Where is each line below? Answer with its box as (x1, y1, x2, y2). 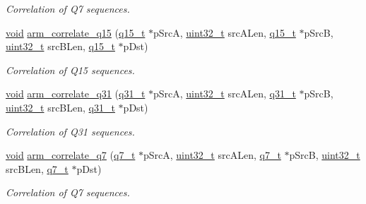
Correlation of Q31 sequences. (6, 124, 135, 138)
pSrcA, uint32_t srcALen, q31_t (153, 86, 296, 101)
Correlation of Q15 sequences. (6, 62, 135, 77)
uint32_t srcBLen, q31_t (6, 100, 115, 114)
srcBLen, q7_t (6, 161, 69, 176)
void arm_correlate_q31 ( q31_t (6, 86, 146, 101)
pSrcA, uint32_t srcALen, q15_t (153, 25, 296, 40)
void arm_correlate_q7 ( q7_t (6, 148, 136, 162)
